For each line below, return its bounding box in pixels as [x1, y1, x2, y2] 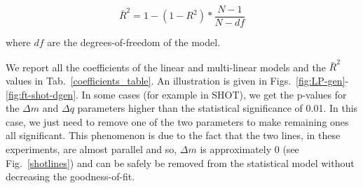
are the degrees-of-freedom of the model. [47, 35, 221, 50]
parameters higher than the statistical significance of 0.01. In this [77, 101, 358, 115]
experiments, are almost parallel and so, [6, 141, 177, 156]
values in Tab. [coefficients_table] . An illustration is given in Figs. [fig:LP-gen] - [6, 73, 349, 87]
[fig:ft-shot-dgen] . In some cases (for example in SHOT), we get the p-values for [6, 87, 347, 101]
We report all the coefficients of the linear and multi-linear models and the [6, 59, 326, 74]
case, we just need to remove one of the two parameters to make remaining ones [6, 114, 349, 129]
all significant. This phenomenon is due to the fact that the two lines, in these [6, 128, 341, 143]
